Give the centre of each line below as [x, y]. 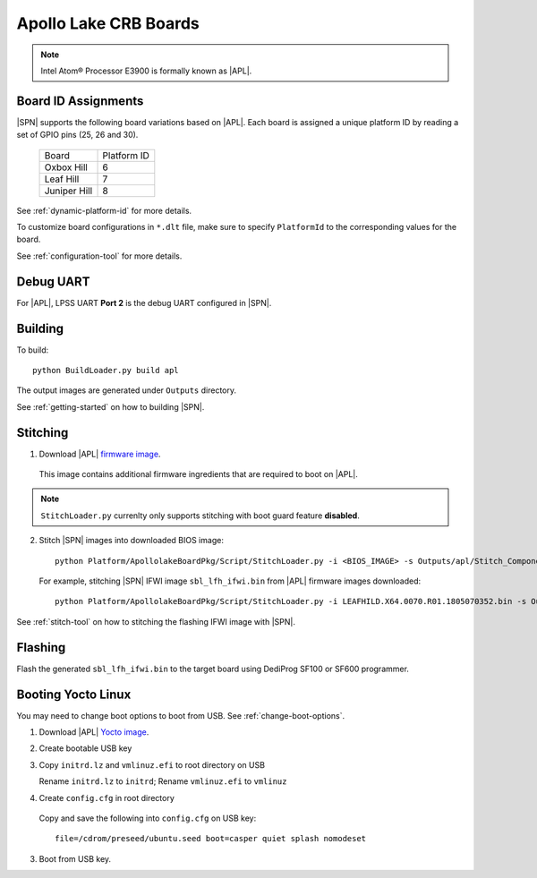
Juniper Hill [68, 191]
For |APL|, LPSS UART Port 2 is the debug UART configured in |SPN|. [144, 303]
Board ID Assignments [80, 101]
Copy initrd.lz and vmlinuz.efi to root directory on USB [152, 764]
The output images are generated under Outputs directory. [127, 390]
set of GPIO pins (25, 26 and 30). [77, 135]
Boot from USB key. [75, 858]
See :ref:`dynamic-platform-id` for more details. [104, 210]
